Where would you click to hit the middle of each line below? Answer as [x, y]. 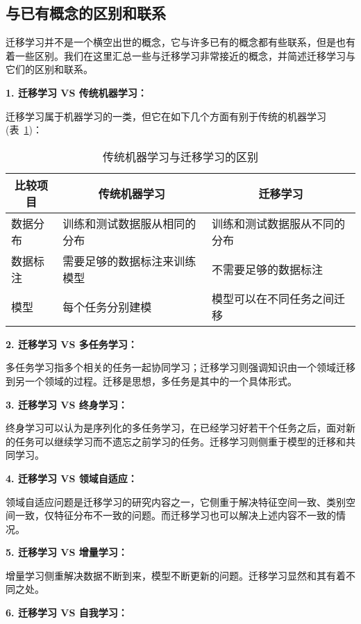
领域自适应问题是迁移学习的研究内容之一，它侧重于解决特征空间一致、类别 [176, 501]
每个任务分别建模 [107, 306]
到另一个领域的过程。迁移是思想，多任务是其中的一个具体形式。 [151, 380]
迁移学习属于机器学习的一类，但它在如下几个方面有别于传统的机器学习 [166, 116]
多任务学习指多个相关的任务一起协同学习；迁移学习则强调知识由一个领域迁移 [180, 367]
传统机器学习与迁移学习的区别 [180, 156]
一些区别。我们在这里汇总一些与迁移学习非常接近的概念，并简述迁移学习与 [185, 55]
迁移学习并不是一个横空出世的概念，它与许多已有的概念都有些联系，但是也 [176, 42]
